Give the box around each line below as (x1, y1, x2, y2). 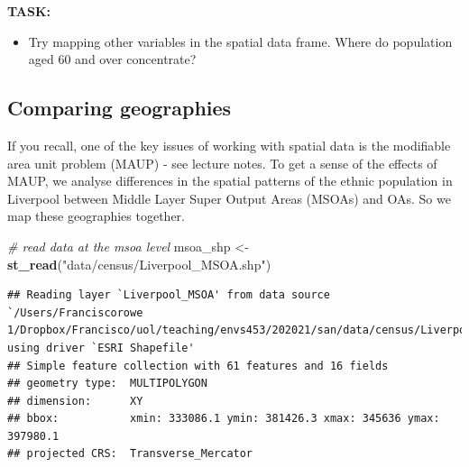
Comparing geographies (7, 94, 232, 122)
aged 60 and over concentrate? (28, 50, 197, 69)
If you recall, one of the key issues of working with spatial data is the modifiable (7, 135, 451, 154)
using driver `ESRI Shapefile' (7, 341, 195, 354)
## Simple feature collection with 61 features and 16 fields (7, 359, 389, 372)
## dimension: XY (7, 394, 143, 407)
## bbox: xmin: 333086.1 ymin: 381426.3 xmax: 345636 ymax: (7, 412, 440, 426)
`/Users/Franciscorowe (7, 306, 143, 319)
